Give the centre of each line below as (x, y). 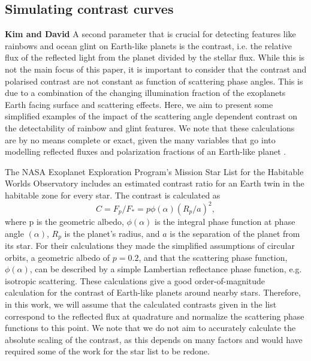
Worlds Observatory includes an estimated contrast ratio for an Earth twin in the (155, 183)
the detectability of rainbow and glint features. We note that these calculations (150, 127)
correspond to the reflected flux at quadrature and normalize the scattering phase (155, 316)
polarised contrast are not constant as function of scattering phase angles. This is (154, 81)
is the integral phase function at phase (225, 222)
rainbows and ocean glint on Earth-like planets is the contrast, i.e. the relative (148, 45)
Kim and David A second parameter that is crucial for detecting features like (150, 34)
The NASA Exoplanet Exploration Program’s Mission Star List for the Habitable (154, 171)
